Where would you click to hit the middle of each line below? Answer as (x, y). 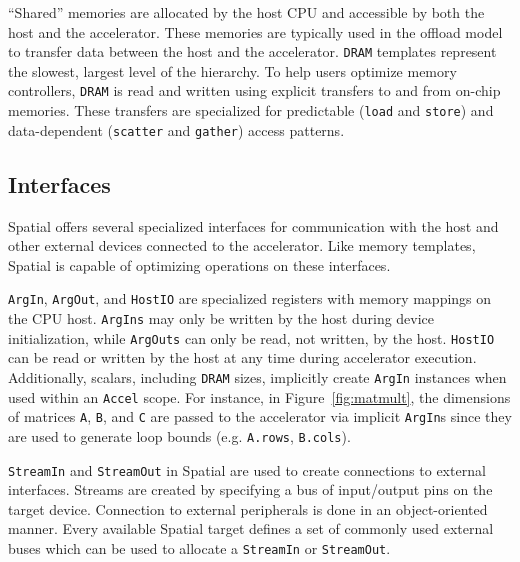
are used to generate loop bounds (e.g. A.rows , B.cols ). (179, 435)
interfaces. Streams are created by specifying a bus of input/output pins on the (250, 489)
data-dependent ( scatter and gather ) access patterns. (176, 129)
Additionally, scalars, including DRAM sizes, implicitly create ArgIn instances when (257, 376)
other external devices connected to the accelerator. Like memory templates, (242, 245)
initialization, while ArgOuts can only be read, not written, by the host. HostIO (251, 337)
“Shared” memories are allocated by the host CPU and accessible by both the (246, 12)
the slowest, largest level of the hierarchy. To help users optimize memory (232, 70)
